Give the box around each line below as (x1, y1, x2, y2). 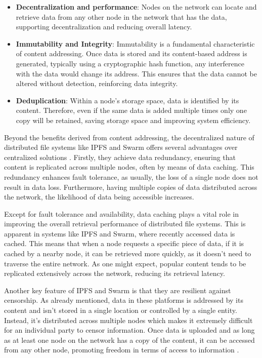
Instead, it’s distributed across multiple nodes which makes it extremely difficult (4, 314, 253, 325)
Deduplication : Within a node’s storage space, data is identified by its (16, 95, 239, 105)
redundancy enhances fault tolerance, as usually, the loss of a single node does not (4, 171, 258, 182)
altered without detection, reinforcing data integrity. (16, 78, 178, 89)
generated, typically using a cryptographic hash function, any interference (16, 58, 244, 68)
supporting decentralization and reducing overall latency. (16, 21, 192, 32)
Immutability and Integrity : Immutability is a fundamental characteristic (16, 38, 255, 49)
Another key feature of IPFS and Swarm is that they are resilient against (4, 285, 231, 295)
